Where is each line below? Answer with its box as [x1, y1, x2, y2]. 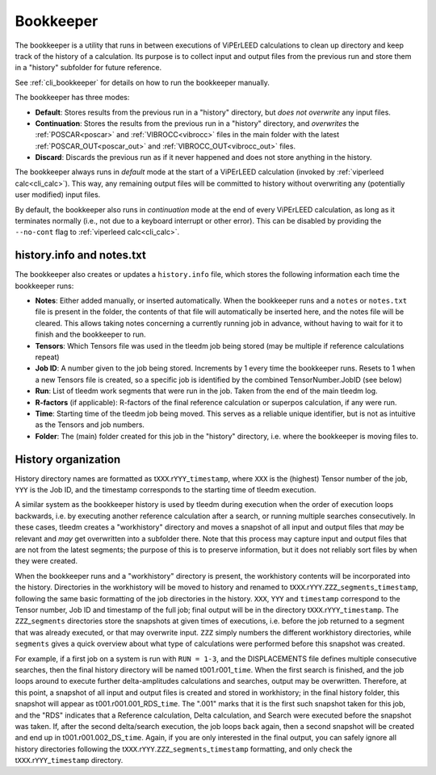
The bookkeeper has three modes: [15, 93, 130, 103]
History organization [15, 452, 121, 466]
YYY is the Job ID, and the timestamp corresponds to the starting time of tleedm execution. [15, 485, 317, 495]
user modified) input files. [15, 190, 101, 199]
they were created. [15, 556, 78, 566]
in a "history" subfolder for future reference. [15, 63, 162, 73]
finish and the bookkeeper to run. [35, 329, 146, 339]
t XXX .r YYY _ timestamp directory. [15, 756, 124, 765]
